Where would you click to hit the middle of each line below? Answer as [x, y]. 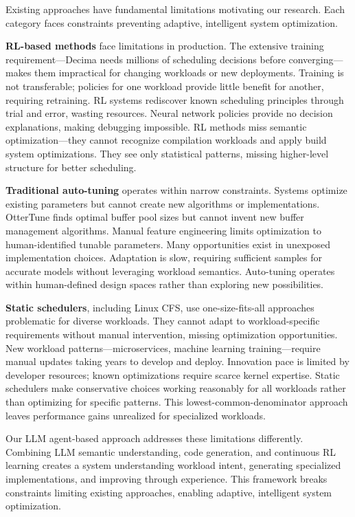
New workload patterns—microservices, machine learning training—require [163, 348]
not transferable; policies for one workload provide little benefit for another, [165, 86]
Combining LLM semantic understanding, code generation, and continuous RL [171, 451]
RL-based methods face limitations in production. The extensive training [165, 46]
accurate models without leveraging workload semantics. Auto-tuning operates [170, 271]
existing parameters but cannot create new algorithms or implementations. [163, 203]
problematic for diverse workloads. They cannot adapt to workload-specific [163, 321]
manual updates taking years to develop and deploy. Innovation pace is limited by [177, 361]
